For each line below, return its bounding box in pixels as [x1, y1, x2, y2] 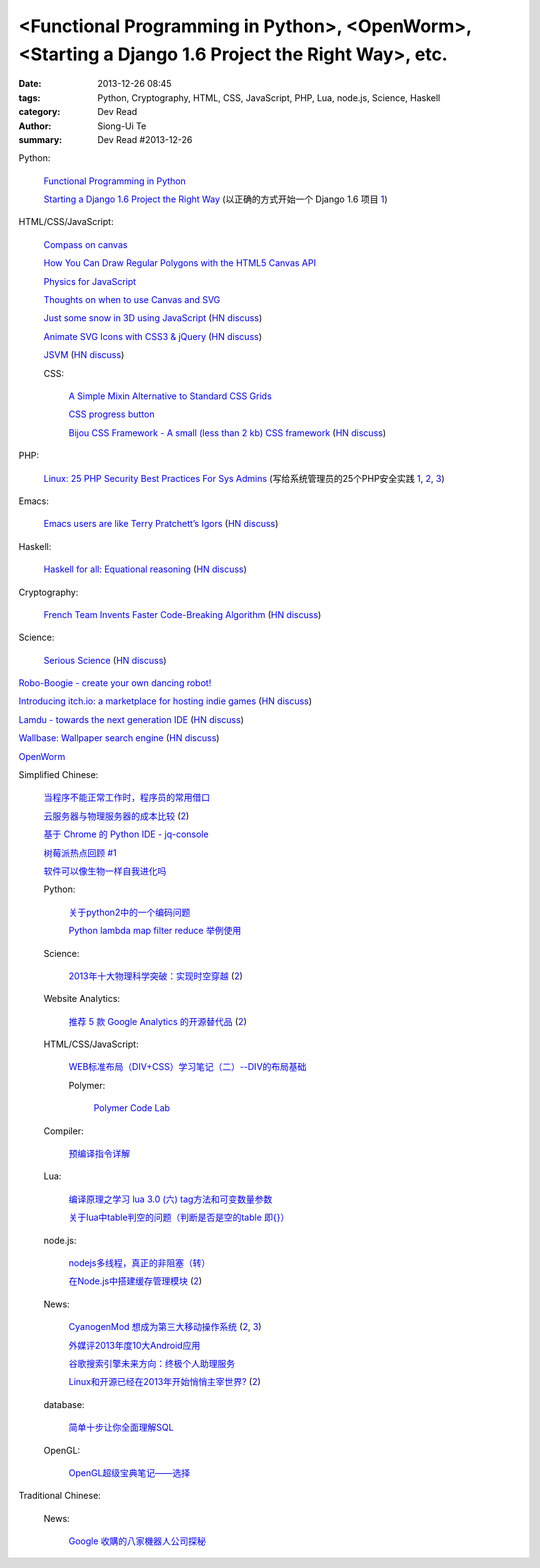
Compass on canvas [43, 238, 128, 250]
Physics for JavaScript [43, 275, 137, 287]
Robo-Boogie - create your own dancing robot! [18, 677, 212, 689]
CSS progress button [68, 408, 155, 420]
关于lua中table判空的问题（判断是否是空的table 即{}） [68, 1211, 290, 1224]
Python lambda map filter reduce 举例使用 [68, 925, 242, 937]
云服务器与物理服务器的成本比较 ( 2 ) [43, 810, 190, 822]
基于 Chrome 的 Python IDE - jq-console [43, 828, 209, 840]
